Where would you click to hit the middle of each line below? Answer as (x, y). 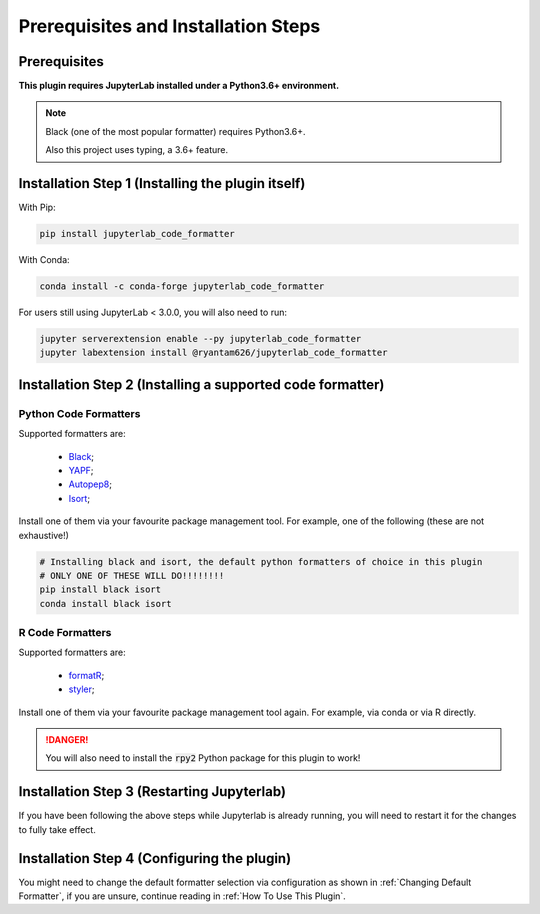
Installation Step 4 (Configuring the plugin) (155, 858)
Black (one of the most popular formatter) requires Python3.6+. (175, 131)
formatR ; (86, 675)
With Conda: (44, 260)
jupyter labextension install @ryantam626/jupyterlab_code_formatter (213, 353)
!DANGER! (67, 739)
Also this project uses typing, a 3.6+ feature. (137, 150)
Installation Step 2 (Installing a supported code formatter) (201, 384)
